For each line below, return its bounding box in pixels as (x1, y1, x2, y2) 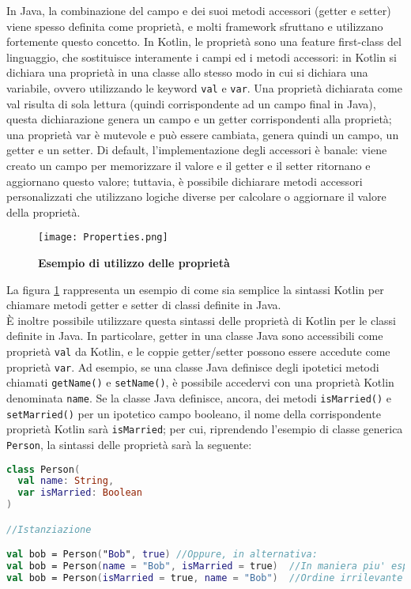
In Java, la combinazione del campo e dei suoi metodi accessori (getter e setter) (6, 2, 391, 18)
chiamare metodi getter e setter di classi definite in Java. (6, 296, 281, 313)
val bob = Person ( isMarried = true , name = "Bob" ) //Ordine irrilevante (6, 572, 403, 584)
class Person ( (6, 463, 81, 475)
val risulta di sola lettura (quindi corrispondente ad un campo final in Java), (6, 95, 376, 111)
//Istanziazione (6, 523, 92, 535)
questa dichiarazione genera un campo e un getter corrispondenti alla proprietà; (6, 111, 392, 127)
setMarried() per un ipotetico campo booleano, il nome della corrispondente (6, 405, 381, 421)
